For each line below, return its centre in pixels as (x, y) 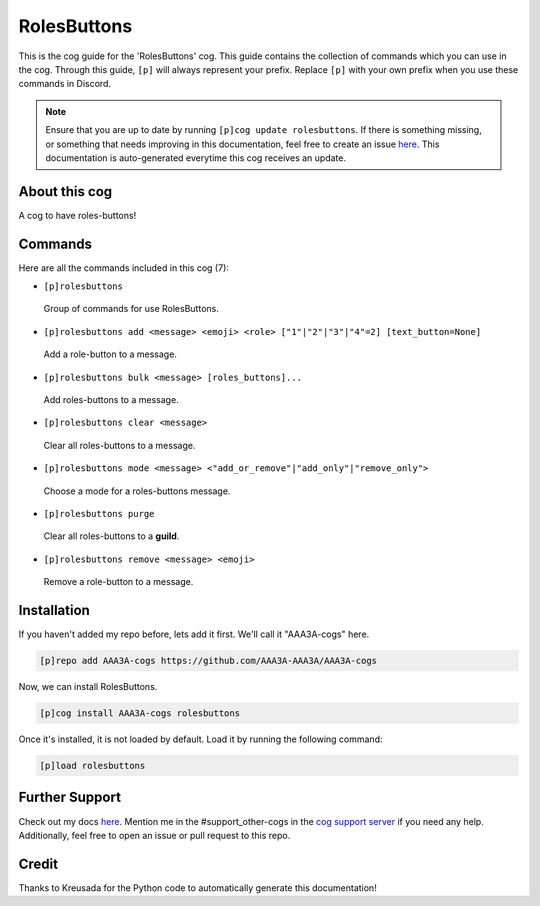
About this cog (65, 191)
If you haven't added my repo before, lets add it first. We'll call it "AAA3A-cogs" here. (194, 634)
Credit (38, 863)
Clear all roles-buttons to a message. (119, 445)
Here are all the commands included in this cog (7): (124, 267)
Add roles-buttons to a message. (111, 400)
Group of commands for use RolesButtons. (131, 309)
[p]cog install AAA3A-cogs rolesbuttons (139, 713)
